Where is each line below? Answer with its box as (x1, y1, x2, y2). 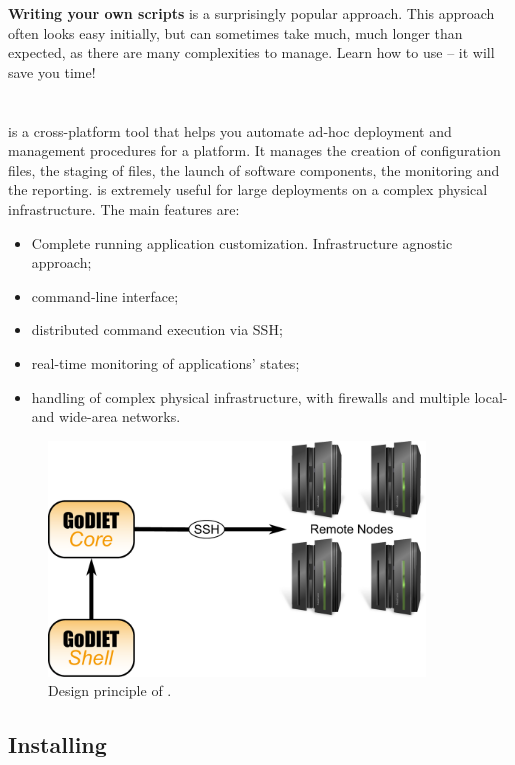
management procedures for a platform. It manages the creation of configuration (8, 140, 501, 161)
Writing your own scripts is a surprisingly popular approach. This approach (8, 3, 495, 23)
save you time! (8, 61, 96, 82)
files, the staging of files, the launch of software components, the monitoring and (8, 159, 500, 180)
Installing (8, 729, 107, 760)
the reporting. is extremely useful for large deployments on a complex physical (8, 179, 488, 200)
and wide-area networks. (31, 406, 181, 427)
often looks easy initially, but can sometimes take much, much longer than (8, 22, 463, 43)
